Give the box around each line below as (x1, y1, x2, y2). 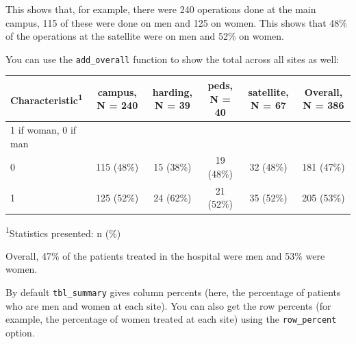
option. (5, 325, 35, 339)
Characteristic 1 (10, 90, 83, 107)
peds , (207, 77, 233, 92)
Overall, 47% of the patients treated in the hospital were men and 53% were (5, 248, 325, 262)
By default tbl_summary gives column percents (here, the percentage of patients (5, 284, 341, 299)
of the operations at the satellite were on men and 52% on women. (5, 29, 284, 43)
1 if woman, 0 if (10, 122, 77, 136)
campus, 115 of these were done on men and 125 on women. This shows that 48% (5, 15, 347, 29)
